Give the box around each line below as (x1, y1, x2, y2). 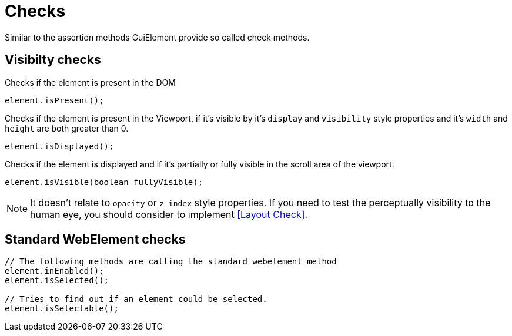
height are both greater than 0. (5, 123, 129, 133)
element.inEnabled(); (5, 266, 104, 276)
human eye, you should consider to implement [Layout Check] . (30, 208, 308, 220)
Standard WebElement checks (5, 232, 186, 247)
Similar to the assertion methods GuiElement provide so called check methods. (5, 32, 310, 42)
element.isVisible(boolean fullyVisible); (5, 177, 203, 187)
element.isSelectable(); (5, 304, 119, 314)
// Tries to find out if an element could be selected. (5, 294, 267, 304)
